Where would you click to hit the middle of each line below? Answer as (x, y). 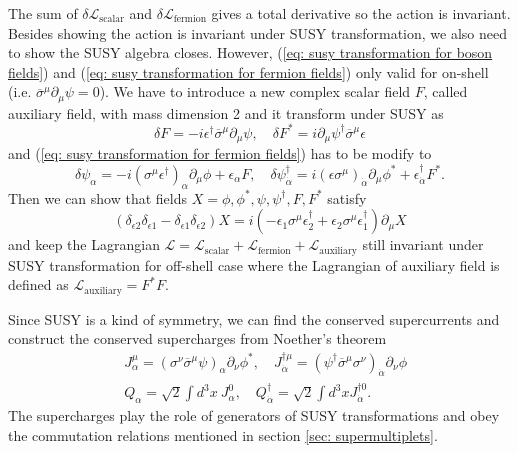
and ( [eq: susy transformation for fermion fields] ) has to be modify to (220, 153)
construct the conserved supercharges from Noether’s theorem (197, 338)
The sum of (43, 13)
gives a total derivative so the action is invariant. (361, 13)
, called (445, 91)
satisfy (347, 197)
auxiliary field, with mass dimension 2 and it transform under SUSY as (226, 112)
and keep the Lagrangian (84, 244)
